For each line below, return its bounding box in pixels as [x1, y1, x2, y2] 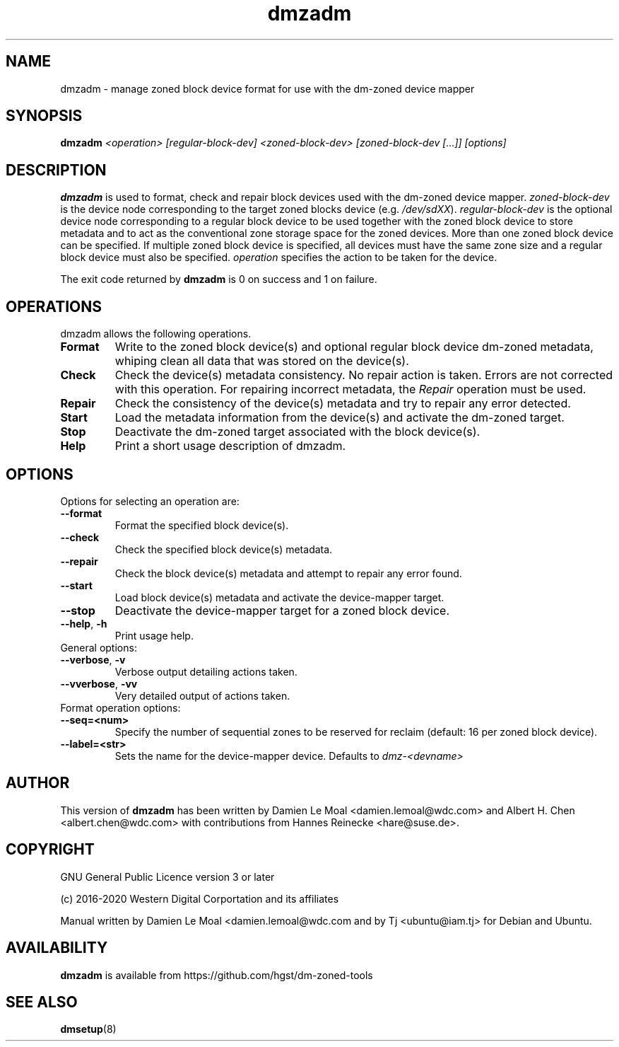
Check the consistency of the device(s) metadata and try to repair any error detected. [114, 396, 571, 411]
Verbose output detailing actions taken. [114, 665, 297, 678]
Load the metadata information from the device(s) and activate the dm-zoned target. [114, 410, 565, 425]
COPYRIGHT [6, 840, 95, 859]
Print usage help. [114, 629, 194, 642]
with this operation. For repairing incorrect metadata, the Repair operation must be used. [114, 382, 586, 397]
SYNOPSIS [6, 107, 83, 125]
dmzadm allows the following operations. [60, 328, 252, 340]
